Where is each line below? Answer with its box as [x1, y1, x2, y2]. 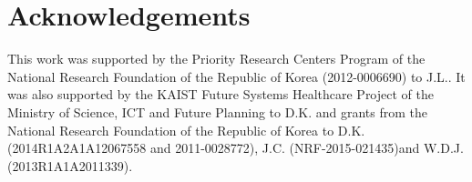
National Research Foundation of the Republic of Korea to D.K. [7, 120, 365, 139]
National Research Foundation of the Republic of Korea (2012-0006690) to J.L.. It [7, 66, 466, 86]
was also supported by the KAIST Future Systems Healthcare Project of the [7, 85, 434, 104]
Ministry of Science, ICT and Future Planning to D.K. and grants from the [7, 102, 428, 121]
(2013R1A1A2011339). [7, 156, 133, 175]
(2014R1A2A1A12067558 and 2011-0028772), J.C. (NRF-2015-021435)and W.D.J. [7, 138, 464, 157]
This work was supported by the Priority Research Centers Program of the [7, 49, 426, 68]
